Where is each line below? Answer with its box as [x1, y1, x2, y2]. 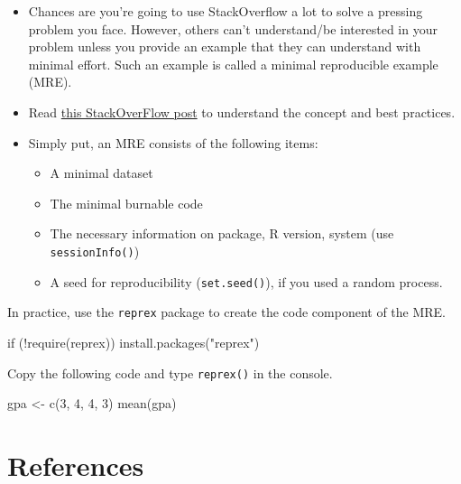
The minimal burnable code [50, 193, 203, 212]
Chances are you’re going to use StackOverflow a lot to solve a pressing [28, 2, 423, 20]
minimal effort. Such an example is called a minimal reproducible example [28, 54, 438, 73]
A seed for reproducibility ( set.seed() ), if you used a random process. [50, 272, 443, 291]
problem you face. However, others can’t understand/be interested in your [28, 19, 438, 38]
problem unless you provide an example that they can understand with [28, 37, 421, 56]
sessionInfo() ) [50, 241, 140, 260]
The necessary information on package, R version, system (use [50, 224, 394, 243]
